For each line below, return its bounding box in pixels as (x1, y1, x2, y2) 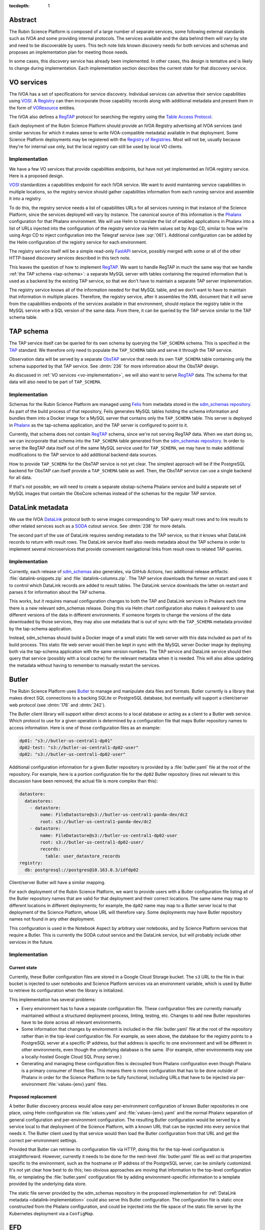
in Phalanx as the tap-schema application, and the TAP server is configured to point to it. (9, 422, 188, 428)
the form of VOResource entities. (9, 105, 76, 111)
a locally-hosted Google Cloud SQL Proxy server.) (21, 1053, 122, 1060)
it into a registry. (9, 196, 42, 202)
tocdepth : (9, 3, 30, 8)
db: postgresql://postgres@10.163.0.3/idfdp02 (25, 867, 139, 873)
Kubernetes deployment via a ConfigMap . (9, 1210, 94, 1216)
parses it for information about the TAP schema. (9, 589, 106, 595)
